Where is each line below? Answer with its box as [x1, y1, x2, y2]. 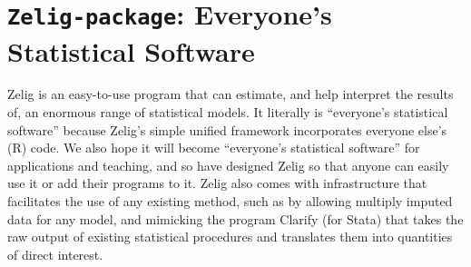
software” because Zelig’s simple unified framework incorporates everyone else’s [7, 120, 447, 139]
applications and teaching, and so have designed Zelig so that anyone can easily [7, 155, 449, 174]
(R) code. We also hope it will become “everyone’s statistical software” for [7, 138, 420, 157]
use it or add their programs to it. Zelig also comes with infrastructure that [7, 173, 427, 193]
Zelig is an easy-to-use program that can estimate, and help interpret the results [7, 84, 454, 104]
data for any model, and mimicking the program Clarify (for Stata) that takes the [7, 209, 464, 228]
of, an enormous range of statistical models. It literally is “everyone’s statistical [7, 103, 448, 122]
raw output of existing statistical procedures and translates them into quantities [7, 227, 453, 246]
